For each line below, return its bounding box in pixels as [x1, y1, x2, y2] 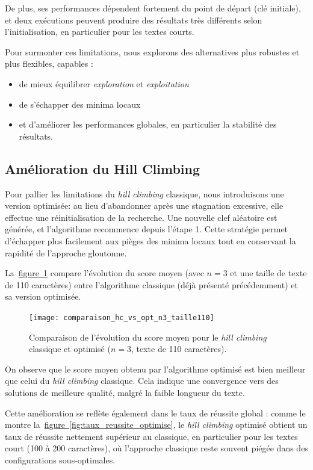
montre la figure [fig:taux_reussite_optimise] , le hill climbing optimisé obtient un [5, 418, 308, 431]
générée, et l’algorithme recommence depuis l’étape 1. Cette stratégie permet [5, 223, 288, 235]
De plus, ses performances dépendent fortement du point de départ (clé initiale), [5, 2, 301, 14]
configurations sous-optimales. [5, 453, 116, 466]
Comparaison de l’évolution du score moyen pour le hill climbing [29, 330, 267, 343]
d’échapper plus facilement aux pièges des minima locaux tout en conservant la [5, 234, 296, 247]
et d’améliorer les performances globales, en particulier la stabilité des [19, 118, 277, 131]
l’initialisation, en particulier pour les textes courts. [5, 25, 194, 38]
